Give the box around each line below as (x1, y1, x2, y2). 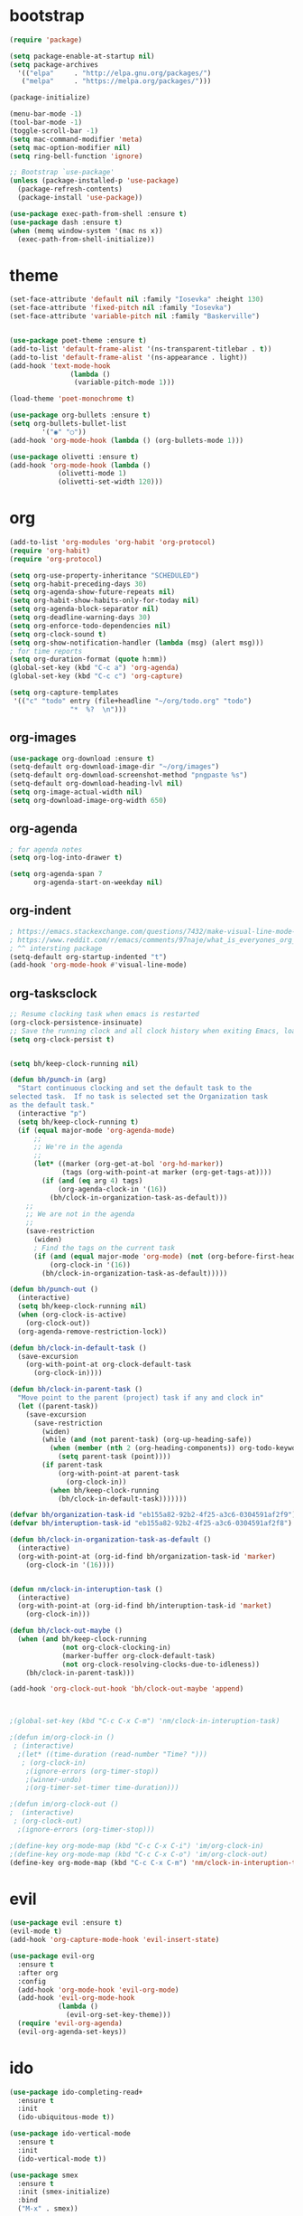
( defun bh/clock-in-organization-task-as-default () (9, 1535, 212, 1544)
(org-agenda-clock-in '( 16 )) (57, 1184, 168, 1193)
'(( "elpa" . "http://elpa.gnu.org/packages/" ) (17, 69, 212, 78)
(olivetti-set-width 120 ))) (57, 477, 164, 486)
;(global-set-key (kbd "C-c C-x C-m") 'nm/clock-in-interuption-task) (9, 1717, 280, 1726)
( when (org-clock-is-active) (17, 1310, 127, 1320)
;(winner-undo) (25, 1775, 83, 1784)
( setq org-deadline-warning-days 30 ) (9, 613, 151, 622)
